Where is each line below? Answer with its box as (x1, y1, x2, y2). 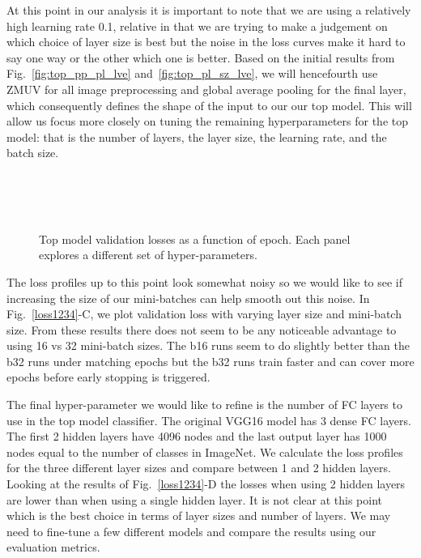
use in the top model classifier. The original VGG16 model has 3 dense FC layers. (6, 411, 411, 428)
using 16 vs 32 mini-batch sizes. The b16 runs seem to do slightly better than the (6, 337, 410, 354)
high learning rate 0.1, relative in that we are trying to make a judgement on (6, 17, 388, 34)
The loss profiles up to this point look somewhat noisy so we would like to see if (6, 273, 403, 290)
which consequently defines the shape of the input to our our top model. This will (6, 96, 412, 113)
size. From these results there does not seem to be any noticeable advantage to (6, 321, 397, 338)
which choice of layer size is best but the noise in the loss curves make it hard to (6, 33, 406, 50)
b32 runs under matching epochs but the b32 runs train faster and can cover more (6, 352, 415, 369)
